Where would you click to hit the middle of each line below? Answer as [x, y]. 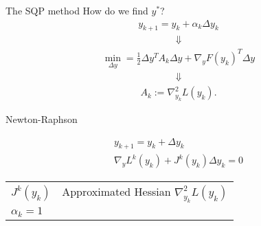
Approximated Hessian [116, 192]
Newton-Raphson [42, 119]
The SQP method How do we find [77, 10]
